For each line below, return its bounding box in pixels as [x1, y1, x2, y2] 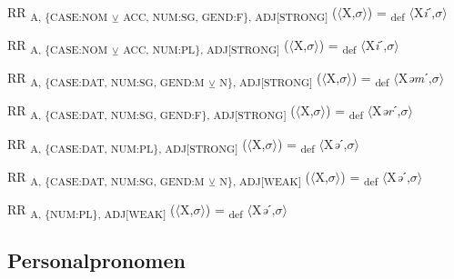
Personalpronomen [7, 246, 186, 274]
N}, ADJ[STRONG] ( [219, 68, 322, 90]
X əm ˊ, [398, 68, 432, 87]
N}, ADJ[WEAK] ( [219, 166, 310, 188]
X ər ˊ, [372, 101, 401, 120]
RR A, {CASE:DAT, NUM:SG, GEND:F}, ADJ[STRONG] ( [7, 101, 296, 123]
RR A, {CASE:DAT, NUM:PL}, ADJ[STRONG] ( [7, 134, 247, 155]
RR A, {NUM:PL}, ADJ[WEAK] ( [7, 199, 176, 221]
